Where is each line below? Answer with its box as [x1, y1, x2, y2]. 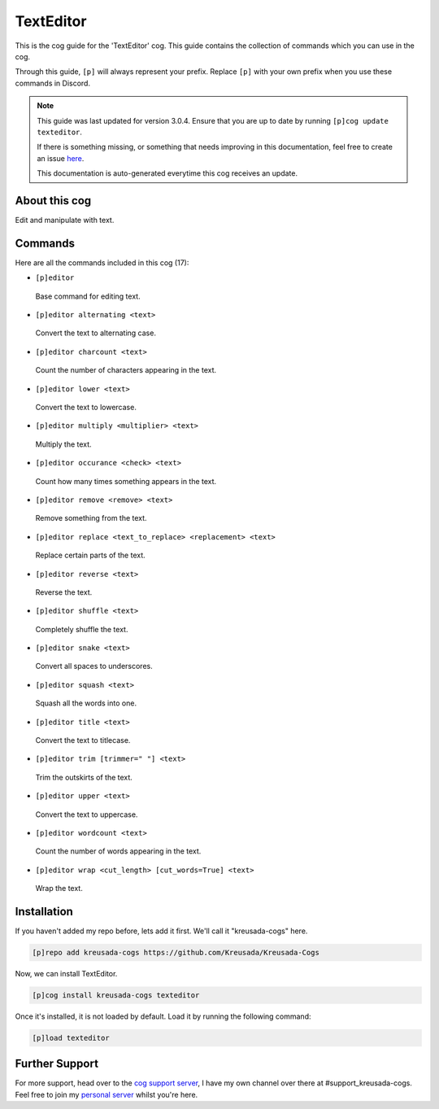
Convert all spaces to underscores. [35, 661, 154, 671]
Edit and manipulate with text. [15, 215, 115, 225]
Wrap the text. [35, 884, 83, 893]
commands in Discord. [15, 78, 91, 88]
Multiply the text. [35, 439, 93, 449]
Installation [15, 904, 73, 919]
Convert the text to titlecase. [35, 736, 131, 745]
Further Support [15, 1057, 99, 1071]
